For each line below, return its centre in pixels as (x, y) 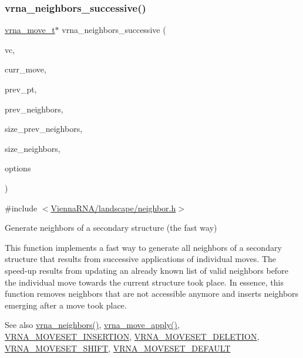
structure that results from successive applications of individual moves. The (140, 259)
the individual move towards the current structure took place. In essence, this (144, 282)
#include (21, 208)
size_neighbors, (33, 148)
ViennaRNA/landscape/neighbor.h (113, 208)
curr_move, (26, 69)
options (18, 168)
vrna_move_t (30, 30)
